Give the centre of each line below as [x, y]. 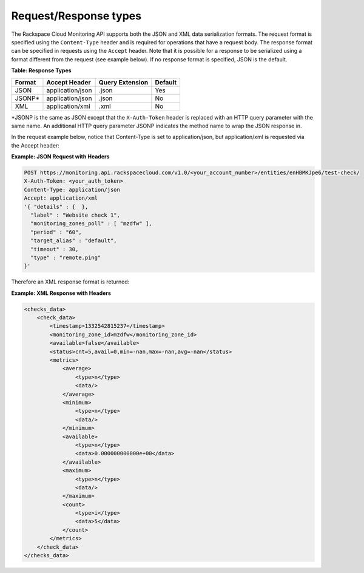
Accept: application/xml [61, 198]
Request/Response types [76, 16]
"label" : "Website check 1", [76, 215]
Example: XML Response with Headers [61, 293]
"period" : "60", [56, 232]
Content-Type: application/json [72, 189]
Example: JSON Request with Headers [60, 157]
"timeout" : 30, [55, 249]
